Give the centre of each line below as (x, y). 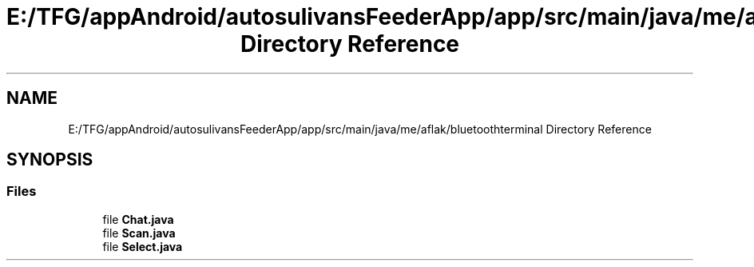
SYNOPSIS (50, 160)
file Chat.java (138, 219)
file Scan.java (139, 233)
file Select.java (143, 246)
